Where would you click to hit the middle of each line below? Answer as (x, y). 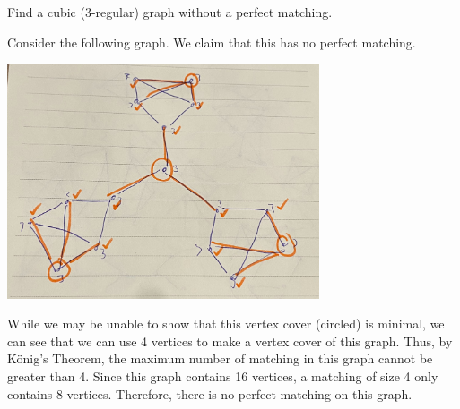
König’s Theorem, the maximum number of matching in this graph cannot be (220, 358)
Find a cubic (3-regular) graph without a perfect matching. (170, 12)
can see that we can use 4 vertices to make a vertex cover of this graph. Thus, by (230, 341)
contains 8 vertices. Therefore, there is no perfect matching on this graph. (210, 393)
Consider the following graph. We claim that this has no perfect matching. (212, 42)
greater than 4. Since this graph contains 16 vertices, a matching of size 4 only (223, 376)
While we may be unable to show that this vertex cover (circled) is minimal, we (226, 324)
